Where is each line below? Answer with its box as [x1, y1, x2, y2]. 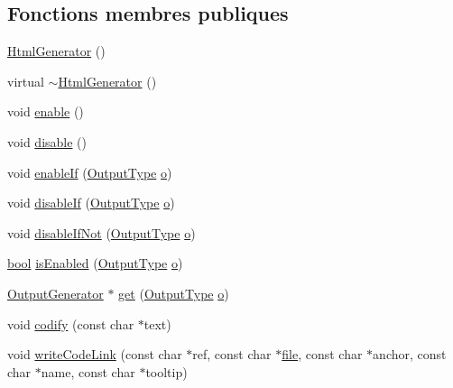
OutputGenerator [7, 283, 104, 302]
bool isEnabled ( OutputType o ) [7, 254, 183, 273]
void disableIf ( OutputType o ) [7, 193, 175, 212]
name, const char [41, 362, 135, 381]
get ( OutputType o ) [118, 283, 229, 302]
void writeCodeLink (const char [7, 345, 182, 364]
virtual [7, 71, 44, 90]
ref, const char [192, 345, 272, 364]
